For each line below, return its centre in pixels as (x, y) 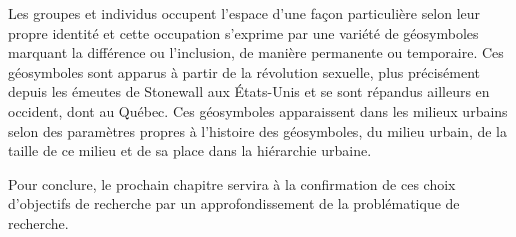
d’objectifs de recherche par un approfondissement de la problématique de (234, 203)
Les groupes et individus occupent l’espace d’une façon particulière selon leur (244, 13)
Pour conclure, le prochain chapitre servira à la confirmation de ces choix (232, 183)
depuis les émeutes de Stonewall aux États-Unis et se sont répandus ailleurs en (249, 91)
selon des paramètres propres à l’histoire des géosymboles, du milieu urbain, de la (257, 130)
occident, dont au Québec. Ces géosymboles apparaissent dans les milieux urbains (258, 110)
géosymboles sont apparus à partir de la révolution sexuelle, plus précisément (244, 71)
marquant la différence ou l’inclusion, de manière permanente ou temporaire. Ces (256, 52)
